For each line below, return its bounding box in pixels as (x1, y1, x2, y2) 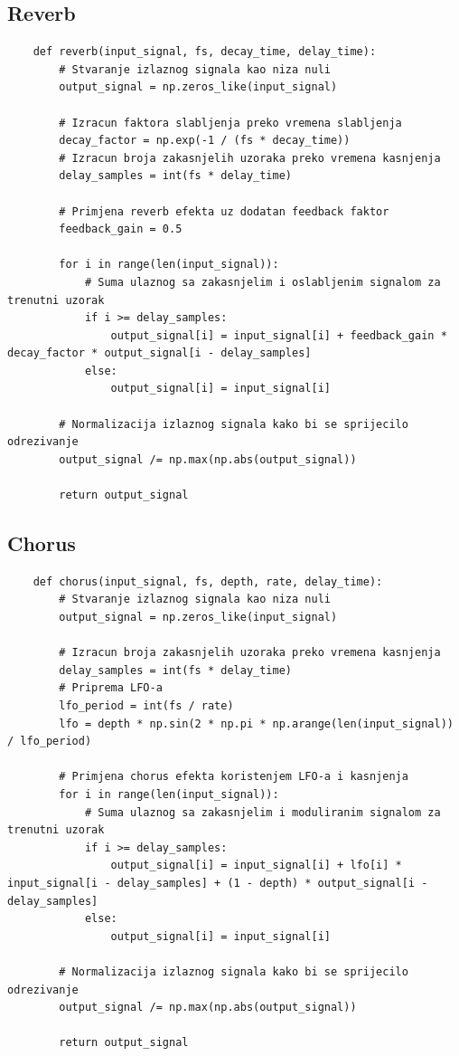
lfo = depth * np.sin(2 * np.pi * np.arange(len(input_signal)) (59, 717, 454, 730)
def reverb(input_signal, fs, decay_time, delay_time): (33, 45, 377, 59)
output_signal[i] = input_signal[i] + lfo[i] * (110, 859, 402, 872)
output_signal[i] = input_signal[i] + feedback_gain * (110, 328, 447, 342)
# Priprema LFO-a (59, 681, 163, 695)
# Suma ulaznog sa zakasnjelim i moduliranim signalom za (84, 805, 441, 819)
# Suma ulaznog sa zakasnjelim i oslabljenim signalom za (84, 275, 441, 289)
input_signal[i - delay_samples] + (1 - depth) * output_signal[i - (7, 876, 428, 890)
